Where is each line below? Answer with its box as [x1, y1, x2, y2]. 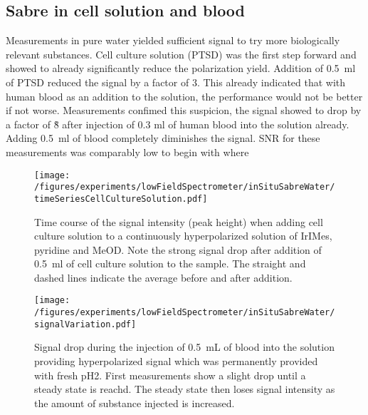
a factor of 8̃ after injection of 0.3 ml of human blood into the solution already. [6, 116, 349, 131]
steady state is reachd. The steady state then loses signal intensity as [34, 381, 335, 396]
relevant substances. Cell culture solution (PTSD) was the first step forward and [6, 46, 357, 61]
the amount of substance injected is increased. [34, 395, 235, 410]
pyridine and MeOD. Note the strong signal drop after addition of [34, 242, 322, 257]
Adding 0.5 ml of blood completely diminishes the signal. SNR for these [6, 130, 320, 145]
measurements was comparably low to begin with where [6, 144, 249, 159]
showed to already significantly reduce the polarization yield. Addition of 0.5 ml [6, 61, 356, 76]
